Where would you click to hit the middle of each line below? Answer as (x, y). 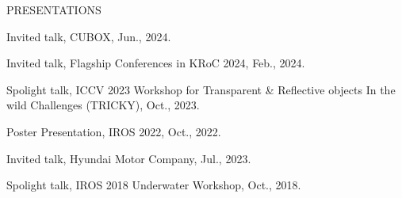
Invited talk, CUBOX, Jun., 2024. (89, 36)
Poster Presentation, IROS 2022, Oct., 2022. (114, 131)
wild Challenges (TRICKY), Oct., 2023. (103, 105)
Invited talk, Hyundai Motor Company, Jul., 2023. (129, 158)
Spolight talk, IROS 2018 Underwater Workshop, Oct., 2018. (154, 185)
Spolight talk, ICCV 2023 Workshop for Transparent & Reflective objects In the (201, 89)
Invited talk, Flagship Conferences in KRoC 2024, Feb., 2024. (156, 63)
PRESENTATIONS (54, 10)
